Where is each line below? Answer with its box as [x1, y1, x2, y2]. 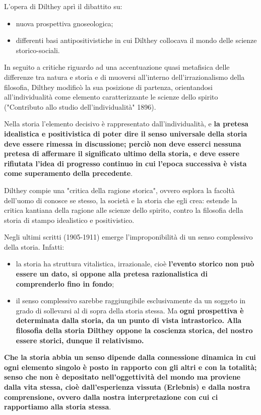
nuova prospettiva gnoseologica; [16, 18, 113, 28]
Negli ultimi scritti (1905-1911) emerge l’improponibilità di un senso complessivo [4, 232, 253, 242]
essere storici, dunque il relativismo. [16, 335, 144, 345]
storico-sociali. [16, 44, 60, 55]
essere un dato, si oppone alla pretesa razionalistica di [16, 268, 208, 279]
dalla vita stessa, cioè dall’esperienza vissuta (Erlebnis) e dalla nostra [4, 382, 250, 392]
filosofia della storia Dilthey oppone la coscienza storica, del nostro [16, 325, 253, 336]
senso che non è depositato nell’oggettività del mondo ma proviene [4, 372, 241, 382]
